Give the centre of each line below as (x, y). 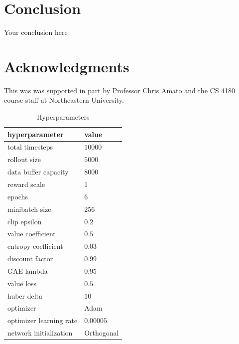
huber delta (25, 295)
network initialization (40, 333)
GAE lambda (28, 270)
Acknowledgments (67, 66)
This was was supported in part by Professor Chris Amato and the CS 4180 (120, 90)
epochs (18, 196)
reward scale (26, 184)
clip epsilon (25, 221)
